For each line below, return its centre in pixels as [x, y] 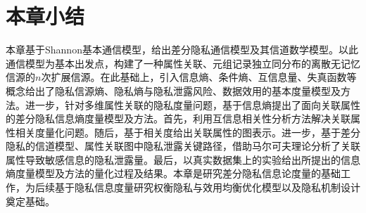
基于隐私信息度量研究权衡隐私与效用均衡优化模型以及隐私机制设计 [207, 187]
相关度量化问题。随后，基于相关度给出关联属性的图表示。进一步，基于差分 [188, 132]
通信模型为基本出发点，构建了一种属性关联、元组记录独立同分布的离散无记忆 [183, 63]
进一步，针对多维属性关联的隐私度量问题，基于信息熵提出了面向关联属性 [193, 104]
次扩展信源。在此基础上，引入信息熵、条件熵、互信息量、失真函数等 [199, 77]
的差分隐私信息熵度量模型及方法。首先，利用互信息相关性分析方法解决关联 [178, 118]
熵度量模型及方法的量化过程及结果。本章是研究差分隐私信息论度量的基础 [173, 173]
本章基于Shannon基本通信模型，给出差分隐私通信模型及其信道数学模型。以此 [182, 50]
